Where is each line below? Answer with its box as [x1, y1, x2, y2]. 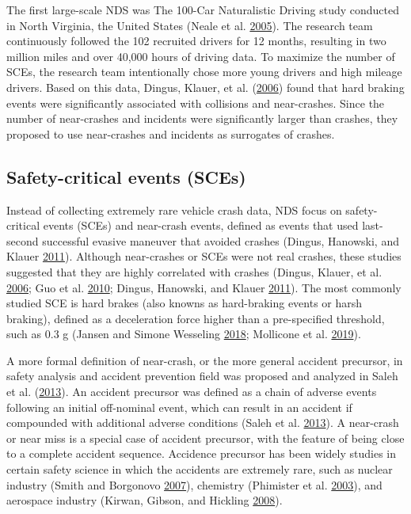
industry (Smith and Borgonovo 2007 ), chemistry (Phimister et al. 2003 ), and [6, 476, 382, 493]
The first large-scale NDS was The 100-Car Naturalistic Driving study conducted [6, 2, 400, 17]
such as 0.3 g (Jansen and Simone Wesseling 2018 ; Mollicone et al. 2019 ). [6, 326, 361, 342]
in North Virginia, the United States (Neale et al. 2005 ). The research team [6, 17, 373, 33]
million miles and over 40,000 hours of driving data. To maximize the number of [6, 48, 395, 64]
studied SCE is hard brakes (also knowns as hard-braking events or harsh [6, 295, 363, 311]
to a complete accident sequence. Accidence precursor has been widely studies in [6, 445, 396, 462]
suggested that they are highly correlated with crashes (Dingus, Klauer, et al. [6, 263, 382, 280]
